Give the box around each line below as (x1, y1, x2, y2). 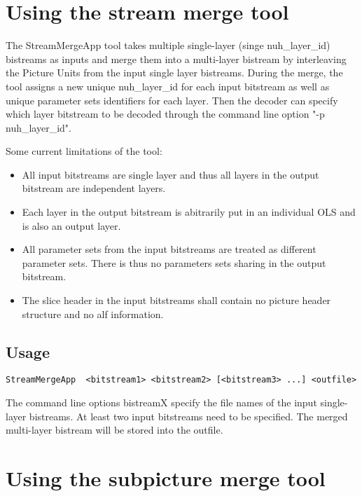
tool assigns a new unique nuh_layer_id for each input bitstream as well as (6, 78, 330, 93)
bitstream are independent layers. (22, 181, 166, 195)
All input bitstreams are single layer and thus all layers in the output (22, 167, 319, 181)
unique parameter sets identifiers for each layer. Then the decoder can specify (6, 92, 338, 107)
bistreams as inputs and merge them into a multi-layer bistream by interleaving (6, 51, 347, 66)
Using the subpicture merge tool (6, 464, 326, 492)
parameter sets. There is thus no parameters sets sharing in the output (22, 255, 326, 270)
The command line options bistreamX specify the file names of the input (6, 395, 317, 410)
